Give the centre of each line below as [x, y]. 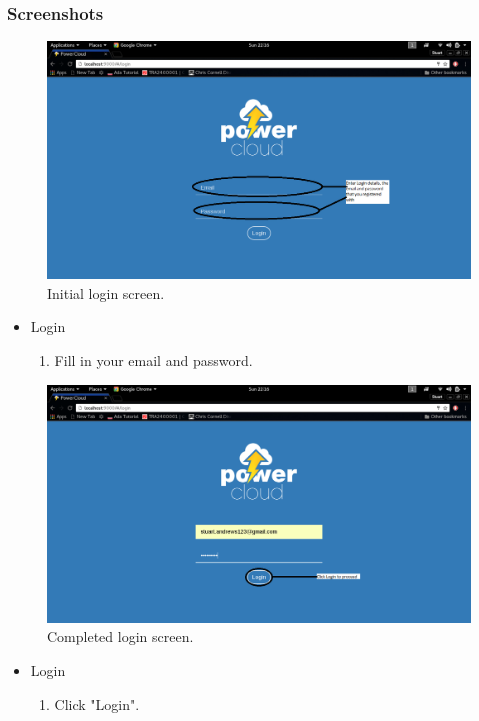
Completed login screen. [120, 636]
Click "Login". [97, 703]
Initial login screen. [106, 292]
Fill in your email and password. [153, 360]
